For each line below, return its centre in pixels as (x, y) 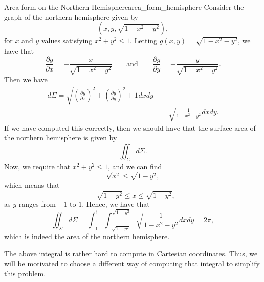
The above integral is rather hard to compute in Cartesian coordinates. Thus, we (131, 253)
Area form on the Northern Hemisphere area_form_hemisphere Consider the (124, 7)
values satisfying (67, 41)
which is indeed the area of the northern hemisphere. (87, 236)
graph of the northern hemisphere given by (71, 17)
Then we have (26, 79)
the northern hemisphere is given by (61, 138)
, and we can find (135, 166)
